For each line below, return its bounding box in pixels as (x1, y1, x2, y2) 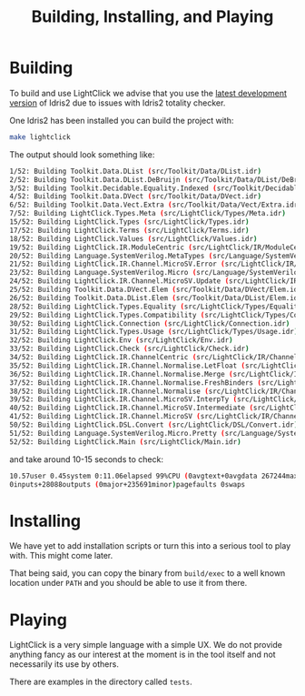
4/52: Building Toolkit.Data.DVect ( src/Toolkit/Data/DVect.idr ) (9, 192, 261, 201)
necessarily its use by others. (9, 659, 120, 670)
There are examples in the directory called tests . (9, 676, 192, 688)
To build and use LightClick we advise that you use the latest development (9, 87, 288, 98)
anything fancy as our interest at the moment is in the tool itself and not (9, 649, 276, 661)
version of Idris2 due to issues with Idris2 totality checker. (9, 97, 226, 108)
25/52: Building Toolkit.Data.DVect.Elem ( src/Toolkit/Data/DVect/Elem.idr (9, 285, 302, 295)
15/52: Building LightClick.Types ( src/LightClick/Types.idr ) (9, 217, 250, 227)
